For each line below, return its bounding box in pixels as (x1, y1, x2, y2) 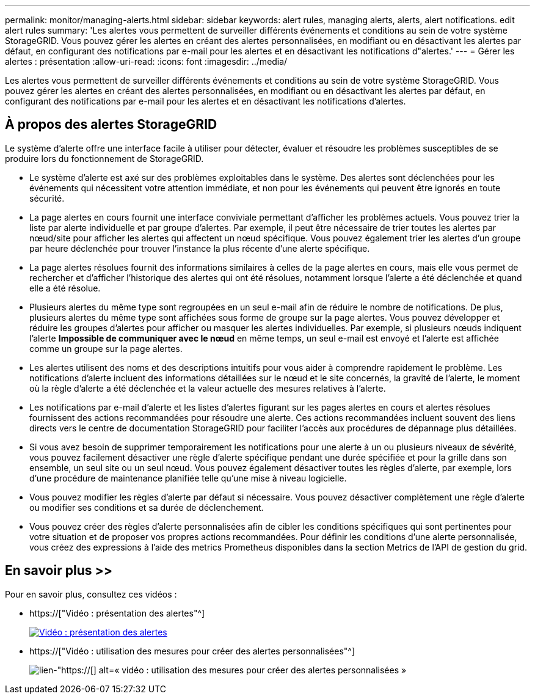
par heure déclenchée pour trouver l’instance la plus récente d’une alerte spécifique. (29, 243, 370, 254)
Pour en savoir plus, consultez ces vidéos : (5, 588, 177, 599)
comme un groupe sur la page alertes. (29, 343, 183, 354)
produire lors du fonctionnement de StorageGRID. (5, 153, 204, 164)
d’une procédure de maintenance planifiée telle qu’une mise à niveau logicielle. (29, 472, 347, 483)
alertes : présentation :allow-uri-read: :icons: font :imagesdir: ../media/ (5, 56, 288, 67)
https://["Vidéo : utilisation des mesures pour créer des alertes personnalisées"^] (29, 645, 355, 656)
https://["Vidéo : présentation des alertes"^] (29, 607, 205, 618)
